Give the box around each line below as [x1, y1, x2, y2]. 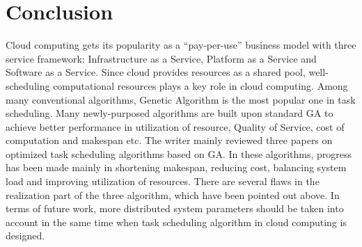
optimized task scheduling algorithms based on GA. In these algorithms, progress [6, 146, 352, 161]
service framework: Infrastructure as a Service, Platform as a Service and [6, 51, 317, 65]
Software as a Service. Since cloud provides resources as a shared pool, [6, 65, 306, 79]
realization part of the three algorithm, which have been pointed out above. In [6, 187, 340, 202]
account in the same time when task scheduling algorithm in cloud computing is [6, 214, 347, 229]
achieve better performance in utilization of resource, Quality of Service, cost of [6, 119, 345, 134]
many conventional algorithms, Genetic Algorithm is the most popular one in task [6, 92, 356, 106]
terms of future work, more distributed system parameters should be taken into [6, 201, 344, 216]
